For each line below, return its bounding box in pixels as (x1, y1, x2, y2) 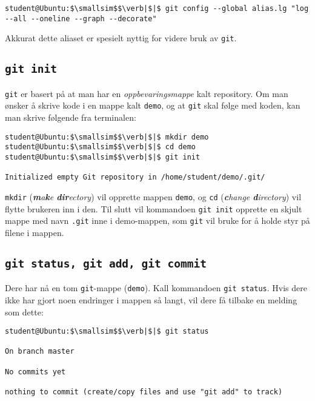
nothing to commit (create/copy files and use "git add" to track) (5, 388, 283, 397)
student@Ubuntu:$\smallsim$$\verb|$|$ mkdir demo (5, 132, 209, 141)
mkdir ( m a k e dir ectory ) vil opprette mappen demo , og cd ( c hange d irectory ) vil (5, 190, 302, 203)
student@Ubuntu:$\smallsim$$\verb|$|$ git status (5, 327, 209, 336)
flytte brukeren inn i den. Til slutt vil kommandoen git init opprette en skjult (5, 202, 302, 215)
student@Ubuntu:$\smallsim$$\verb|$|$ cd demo (5, 143, 196, 152)
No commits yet (5, 367, 66, 376)
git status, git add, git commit (5, 257, 207, 270)
